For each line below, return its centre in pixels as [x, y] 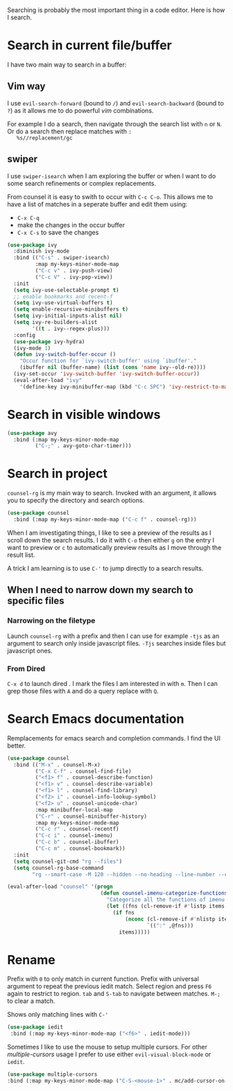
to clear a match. [31, 1001]
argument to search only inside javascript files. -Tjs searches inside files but [117, 643]
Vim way [26, 86]
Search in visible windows [84, 414]
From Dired [26, 669]
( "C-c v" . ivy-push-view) [74, 271]
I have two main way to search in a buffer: [67, 65]
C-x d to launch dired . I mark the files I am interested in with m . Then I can [113, 683]
